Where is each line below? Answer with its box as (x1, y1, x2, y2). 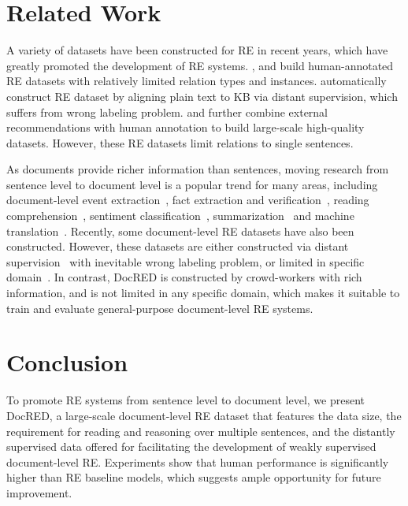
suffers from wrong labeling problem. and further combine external (6, 103, 328, 120)
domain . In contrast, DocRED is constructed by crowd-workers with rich (6, 269, 362, 285)
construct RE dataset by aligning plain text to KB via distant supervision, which (6, 87, 398, 104)
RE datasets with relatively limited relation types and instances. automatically (6, 73, 387, 89)
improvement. (6, 484, 72, 500)
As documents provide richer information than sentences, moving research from (6, 161, 389, 177)
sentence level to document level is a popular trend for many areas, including (6, 176, 378, 192)
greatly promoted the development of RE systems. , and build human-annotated (6, 57, 394, 73)
